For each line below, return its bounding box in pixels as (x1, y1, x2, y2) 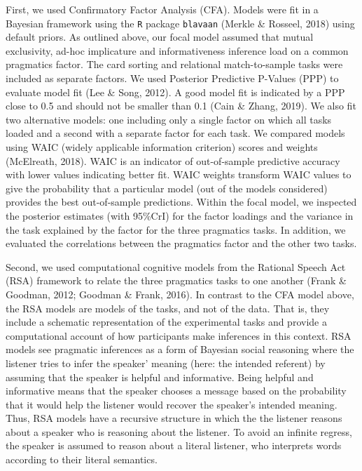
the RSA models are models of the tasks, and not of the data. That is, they (6, 300, 330, 315)
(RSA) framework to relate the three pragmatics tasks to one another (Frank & (6, 273, 347, 288)
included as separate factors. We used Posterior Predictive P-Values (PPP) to (6, 71, 339, 86)
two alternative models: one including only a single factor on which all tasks (6, 112, 332, 126)
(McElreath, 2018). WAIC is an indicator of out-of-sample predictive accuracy (6, 153, 340, 168)
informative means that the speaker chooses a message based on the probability (6, 383, 347, 398)
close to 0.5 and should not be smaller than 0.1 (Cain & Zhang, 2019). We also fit (6, 98, 356, 113)
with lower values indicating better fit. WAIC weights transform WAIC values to (6, 167, 351, 182)
